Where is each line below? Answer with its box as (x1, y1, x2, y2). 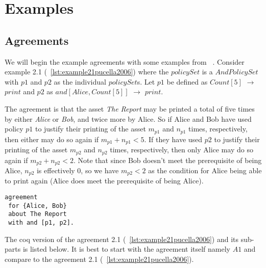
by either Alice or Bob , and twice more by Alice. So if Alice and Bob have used (5, 113, 252, 124)
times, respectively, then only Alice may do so (110, 144, 253, 155)
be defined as (166, 76, 208, 87)
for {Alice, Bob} (8, 202, 67, 209)
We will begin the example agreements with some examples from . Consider (5, 56, 245, 67)
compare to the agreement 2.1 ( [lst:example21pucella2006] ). (5, 253, 194, 264)
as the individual (54, 76, 106, 87)
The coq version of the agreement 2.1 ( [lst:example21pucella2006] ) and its (5, 233, 239, 244)
